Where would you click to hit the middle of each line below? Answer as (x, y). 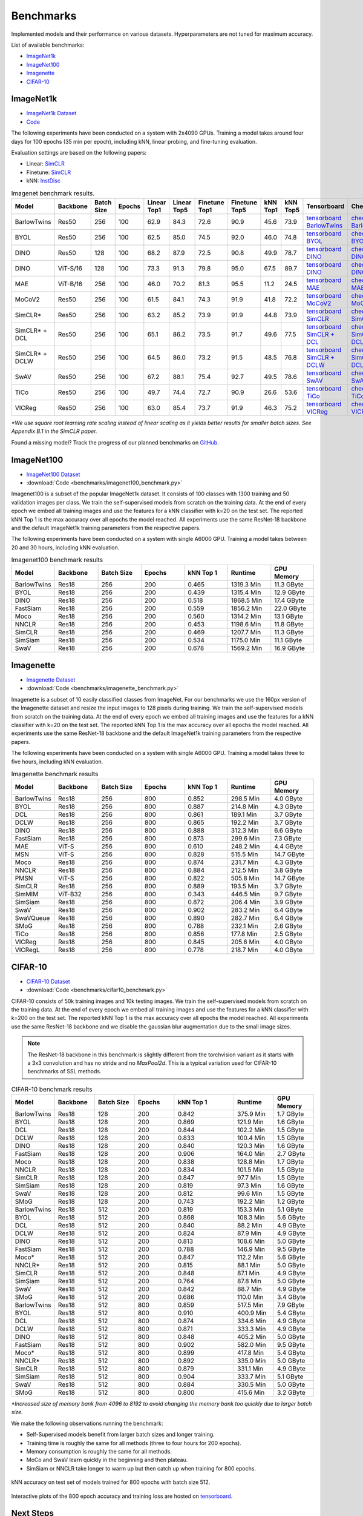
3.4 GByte (292, 1297)
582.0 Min (251, 1345)
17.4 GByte (289, 600)
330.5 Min (251, 1384)
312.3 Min (245, 831)
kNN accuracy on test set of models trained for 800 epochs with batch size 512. (111, 1482)
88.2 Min (250, 1226)
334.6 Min (251, 1321)
